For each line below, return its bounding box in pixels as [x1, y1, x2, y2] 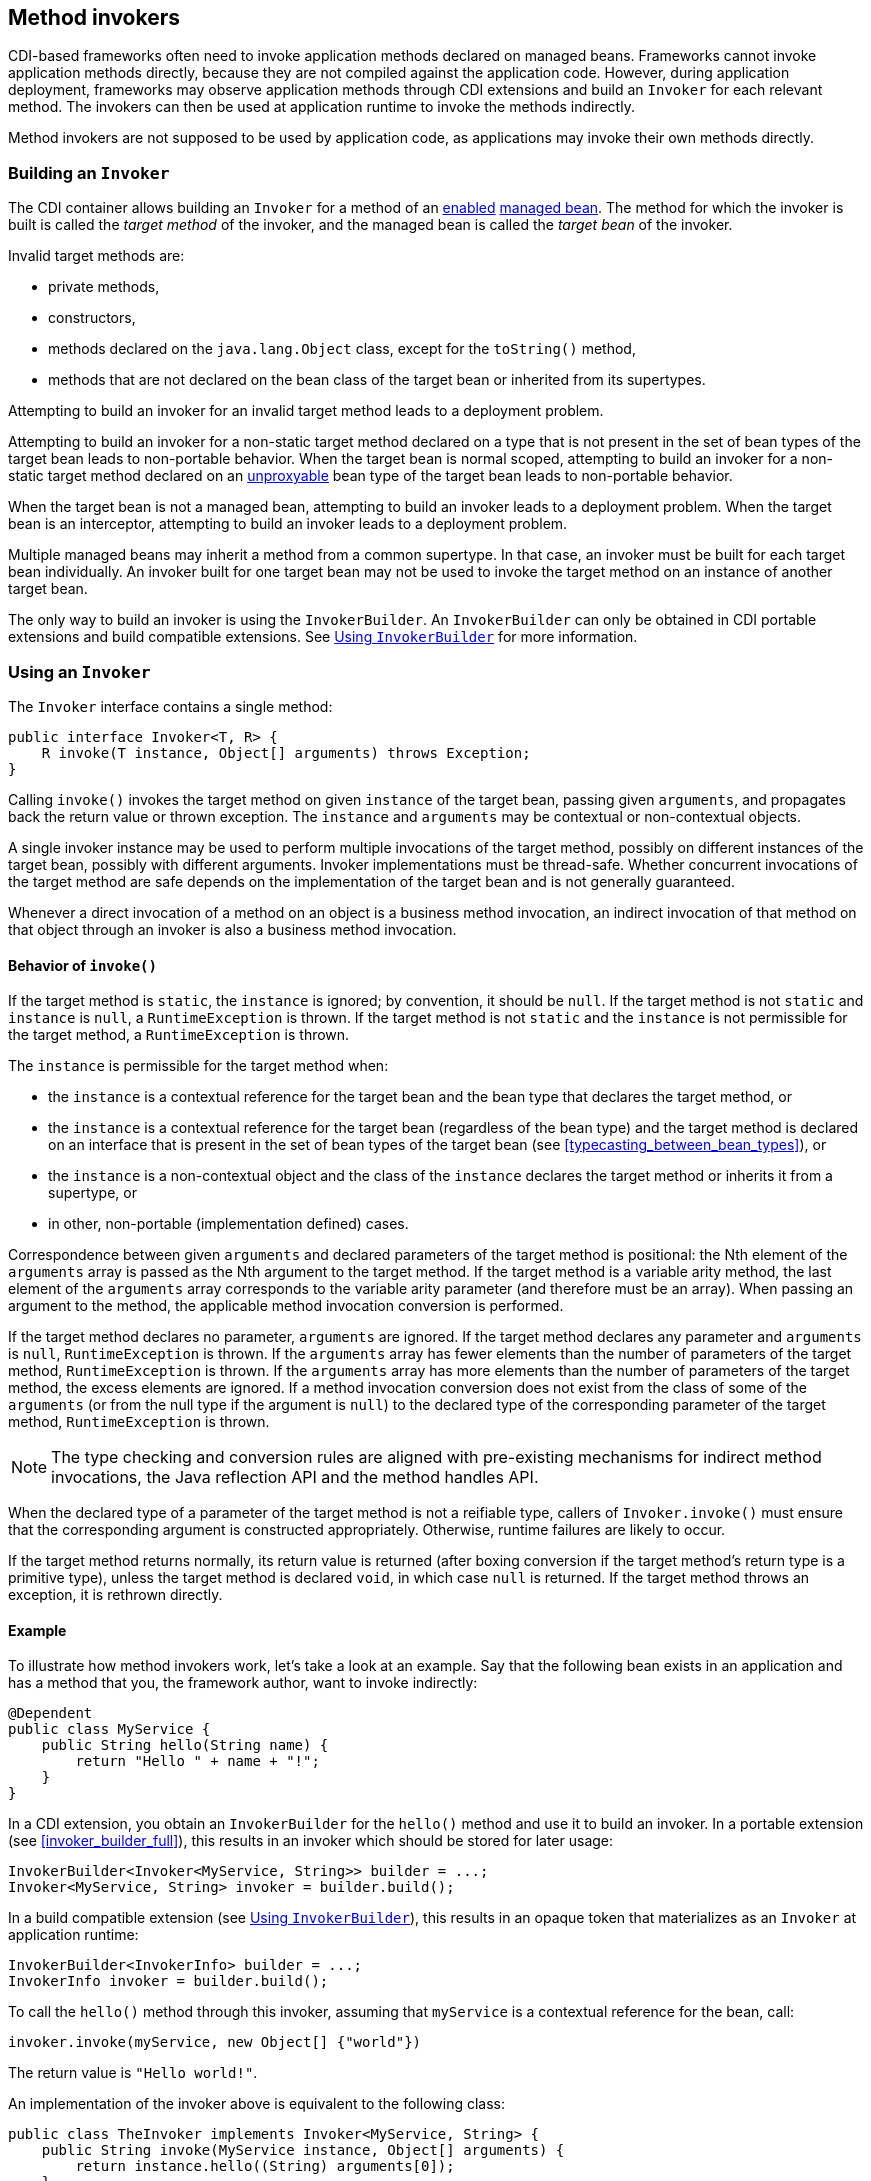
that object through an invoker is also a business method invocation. [8, 920, 457, 938]
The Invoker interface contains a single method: [8, 697, 333, 715]
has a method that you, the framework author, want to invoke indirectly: [8, 1674, 478, 1692]
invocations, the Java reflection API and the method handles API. [51, 1467, 539, 1488]
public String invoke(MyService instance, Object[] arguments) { [41, 2142, 565, 2159]
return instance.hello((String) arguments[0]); [75, 2158, 455, 2175]
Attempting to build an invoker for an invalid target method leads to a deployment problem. [8, 402, 604, 420]
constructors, [48, 309, 136, 327]
